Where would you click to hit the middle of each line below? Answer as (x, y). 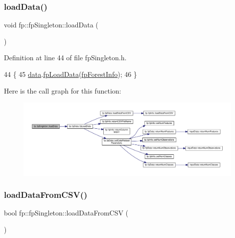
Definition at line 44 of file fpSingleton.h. (65, 58)
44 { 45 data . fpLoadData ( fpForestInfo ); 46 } (70, 74)
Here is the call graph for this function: (63, 90)
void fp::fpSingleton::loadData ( (51, 25)
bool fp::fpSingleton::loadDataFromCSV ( (66, 213)
